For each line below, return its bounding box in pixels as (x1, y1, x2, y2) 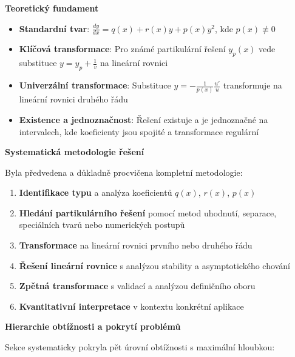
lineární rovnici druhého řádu (19, 93, 128, 105)
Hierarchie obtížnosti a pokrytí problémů (5, 320, 181, 333)
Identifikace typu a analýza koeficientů (19, 186, 172, 199)
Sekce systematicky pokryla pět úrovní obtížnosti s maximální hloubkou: (5, 341, 275, 353)
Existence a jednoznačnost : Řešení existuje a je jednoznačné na (19, 113, 268, 125)
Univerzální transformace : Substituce (19, 79, 171, 92)
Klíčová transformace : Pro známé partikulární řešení (19, 42, 226, 55)
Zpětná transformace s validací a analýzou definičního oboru (19, 279, 256, 292)
